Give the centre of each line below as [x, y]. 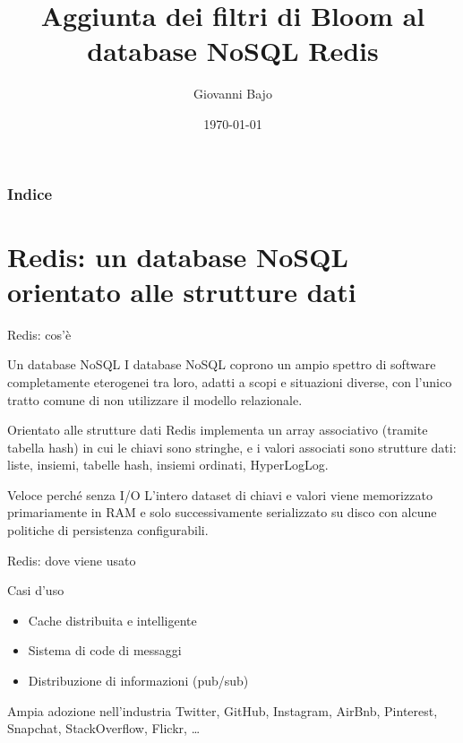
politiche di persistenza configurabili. [108, 530]
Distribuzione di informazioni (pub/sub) [138, 681]
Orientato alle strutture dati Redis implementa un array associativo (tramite [218, 430]
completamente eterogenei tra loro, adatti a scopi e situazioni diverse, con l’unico [230, 381]
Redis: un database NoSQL [178, 256]
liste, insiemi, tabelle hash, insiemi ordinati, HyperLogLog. [168, 465]
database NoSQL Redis [233, 51]
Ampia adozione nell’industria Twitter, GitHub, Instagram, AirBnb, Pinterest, [223, 710]
